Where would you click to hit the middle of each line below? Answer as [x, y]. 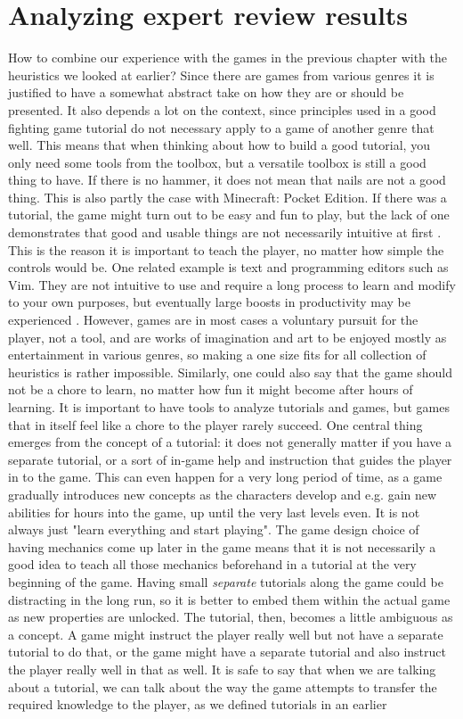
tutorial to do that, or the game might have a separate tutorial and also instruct [227, 652]
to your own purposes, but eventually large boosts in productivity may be [210, 302]
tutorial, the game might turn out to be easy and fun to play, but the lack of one [229, 215]
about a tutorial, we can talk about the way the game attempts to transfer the [223, 686]
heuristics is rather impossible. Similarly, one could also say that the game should [230, 372]
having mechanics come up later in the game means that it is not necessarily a [222, 546]
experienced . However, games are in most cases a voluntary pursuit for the [213, 320]
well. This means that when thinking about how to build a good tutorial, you [219, 145]
